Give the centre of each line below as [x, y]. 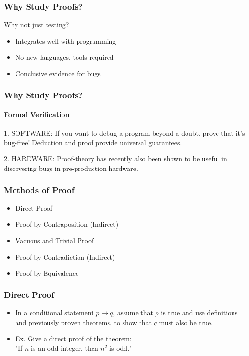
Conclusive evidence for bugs [58, 73]
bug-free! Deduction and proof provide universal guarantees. [93, 142]
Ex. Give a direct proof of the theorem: [73, 338]
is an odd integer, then [65, 348]
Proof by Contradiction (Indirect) [65, 256]
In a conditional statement [54, 313]
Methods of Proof [39, 190]
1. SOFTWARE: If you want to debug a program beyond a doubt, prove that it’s [124, 133]
